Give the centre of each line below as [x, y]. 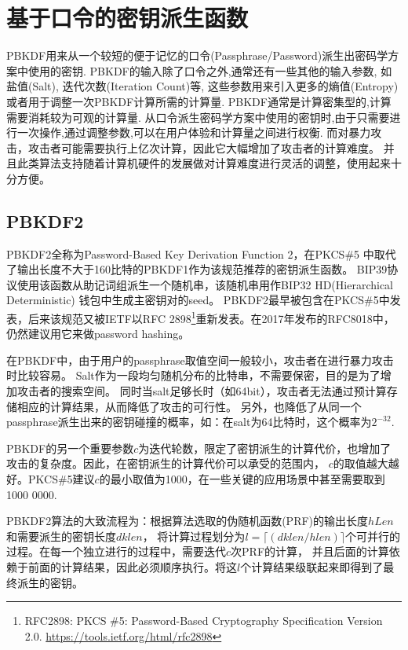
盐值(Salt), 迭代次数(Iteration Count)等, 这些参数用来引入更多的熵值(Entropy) [202, 86]
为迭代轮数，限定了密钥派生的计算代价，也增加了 [265, 448]
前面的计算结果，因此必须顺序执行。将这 [132, 567]
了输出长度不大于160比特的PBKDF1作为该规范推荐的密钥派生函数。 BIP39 [197, 269]
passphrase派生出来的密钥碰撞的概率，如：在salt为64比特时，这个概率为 [189, 422]
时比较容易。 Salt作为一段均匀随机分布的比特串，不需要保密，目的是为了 [193, 375]
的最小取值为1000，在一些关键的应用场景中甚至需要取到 [242, 479]
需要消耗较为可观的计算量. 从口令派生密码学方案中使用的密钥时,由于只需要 [198, 117]
